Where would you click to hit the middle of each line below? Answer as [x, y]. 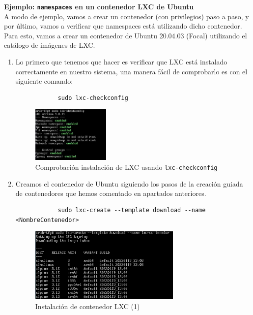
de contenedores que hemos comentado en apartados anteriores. [111, 193]
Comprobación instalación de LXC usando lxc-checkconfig [126, 167]
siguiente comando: [44, 81]
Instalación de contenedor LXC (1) [87, 306]
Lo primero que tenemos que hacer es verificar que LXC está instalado [121, 62]
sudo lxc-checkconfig [93, 98]
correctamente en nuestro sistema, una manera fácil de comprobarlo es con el [131, 71]
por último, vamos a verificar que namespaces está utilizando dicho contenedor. [123, 26]
